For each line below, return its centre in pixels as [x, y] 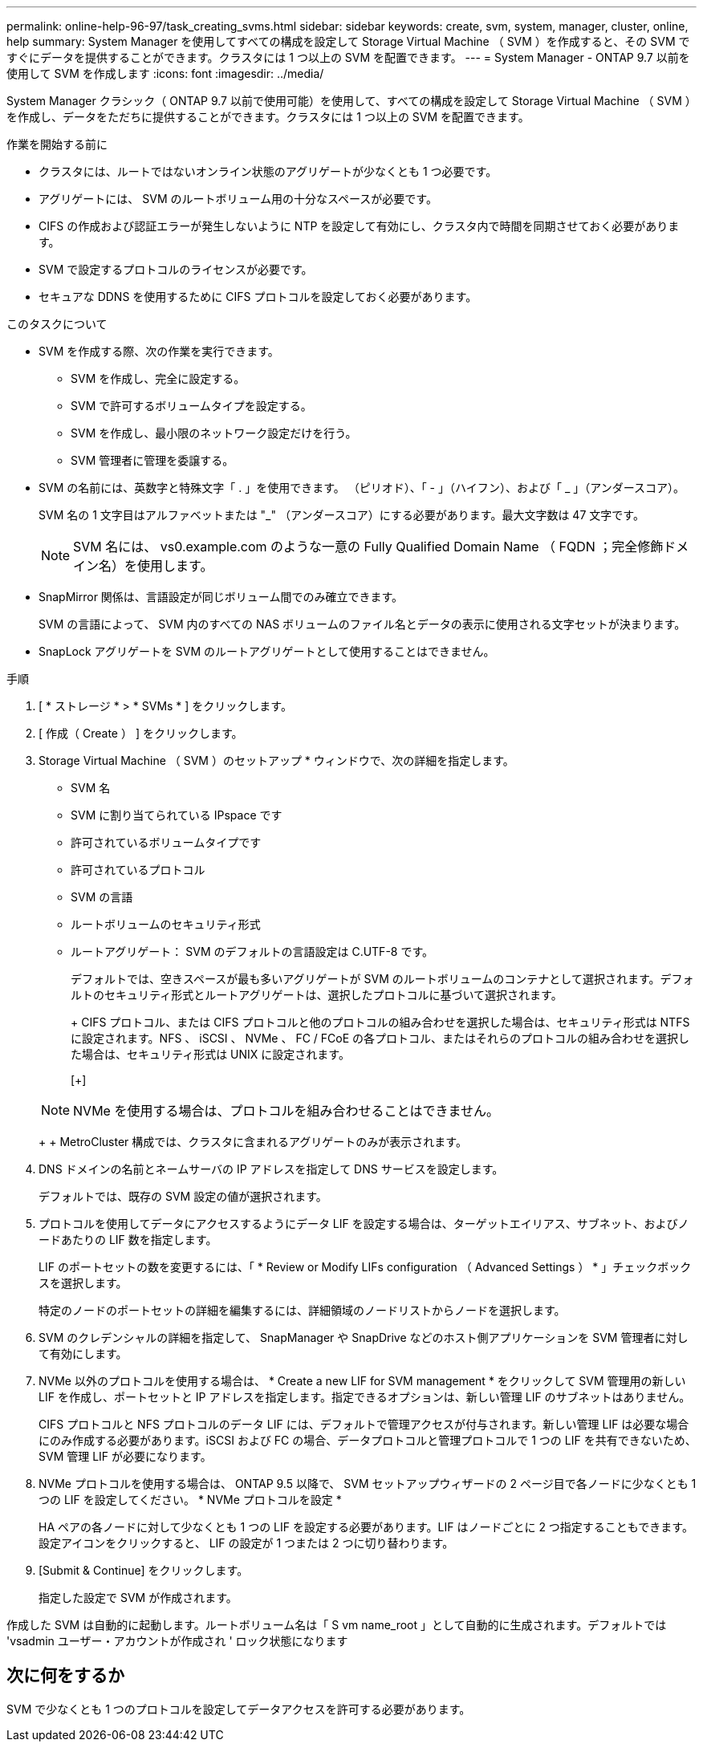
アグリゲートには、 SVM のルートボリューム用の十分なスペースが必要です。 [238, 199]
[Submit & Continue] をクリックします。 [144, 1570]
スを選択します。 [83, 1283]
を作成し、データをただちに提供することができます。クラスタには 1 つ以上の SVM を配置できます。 [268, 117]
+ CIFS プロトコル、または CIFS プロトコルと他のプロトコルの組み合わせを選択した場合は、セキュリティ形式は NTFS [380, 1022]
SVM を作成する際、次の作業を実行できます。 [159, 351]
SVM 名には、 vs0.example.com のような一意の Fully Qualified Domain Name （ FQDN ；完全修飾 [368, 547]
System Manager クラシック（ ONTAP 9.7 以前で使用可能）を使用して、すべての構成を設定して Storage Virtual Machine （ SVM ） [351, 101]
